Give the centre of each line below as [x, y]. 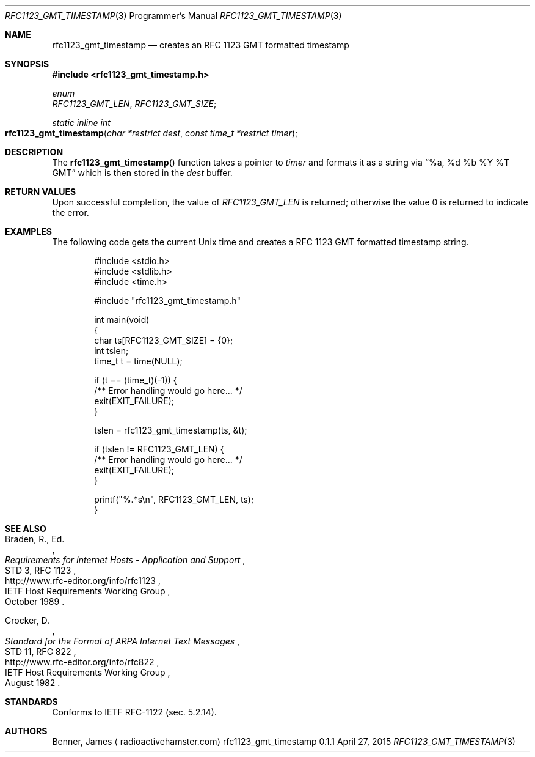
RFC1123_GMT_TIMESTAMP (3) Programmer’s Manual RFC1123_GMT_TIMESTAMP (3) [173, 16]
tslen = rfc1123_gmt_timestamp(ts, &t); [171, 430]
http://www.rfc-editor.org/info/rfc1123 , [83, 581]
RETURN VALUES [41, 192]
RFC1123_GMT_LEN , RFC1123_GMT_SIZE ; [134, 104]
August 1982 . [33, 683]
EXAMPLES [28, 231]
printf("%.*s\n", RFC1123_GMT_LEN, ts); [174, 499]
